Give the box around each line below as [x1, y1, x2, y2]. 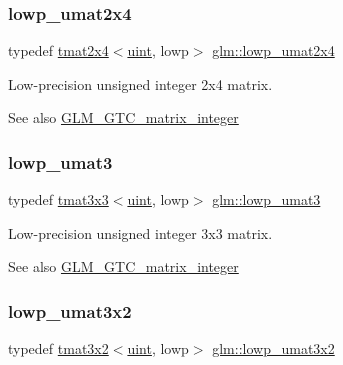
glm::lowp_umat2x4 [212, 40, 335, 61]
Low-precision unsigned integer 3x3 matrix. [8, 222, 273, 243]
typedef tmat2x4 [8, 40, 109, 61]
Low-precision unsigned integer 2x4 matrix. [8, 73, 273, 94]
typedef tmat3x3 [8, 189, 109, 210]
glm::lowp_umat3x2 [212, 338, 335, 359]
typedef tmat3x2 [8, 338, 109, 359]
